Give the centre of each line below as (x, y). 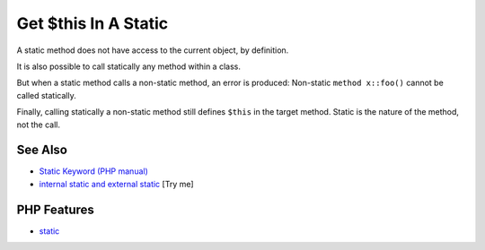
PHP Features (55, 209)
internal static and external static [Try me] (116, 184)
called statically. (46, 95)
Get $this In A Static (93, 23)
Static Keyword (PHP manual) (93, 171)
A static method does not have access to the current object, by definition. (153, 50)
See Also (42, 150)
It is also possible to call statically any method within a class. (129, 66)
